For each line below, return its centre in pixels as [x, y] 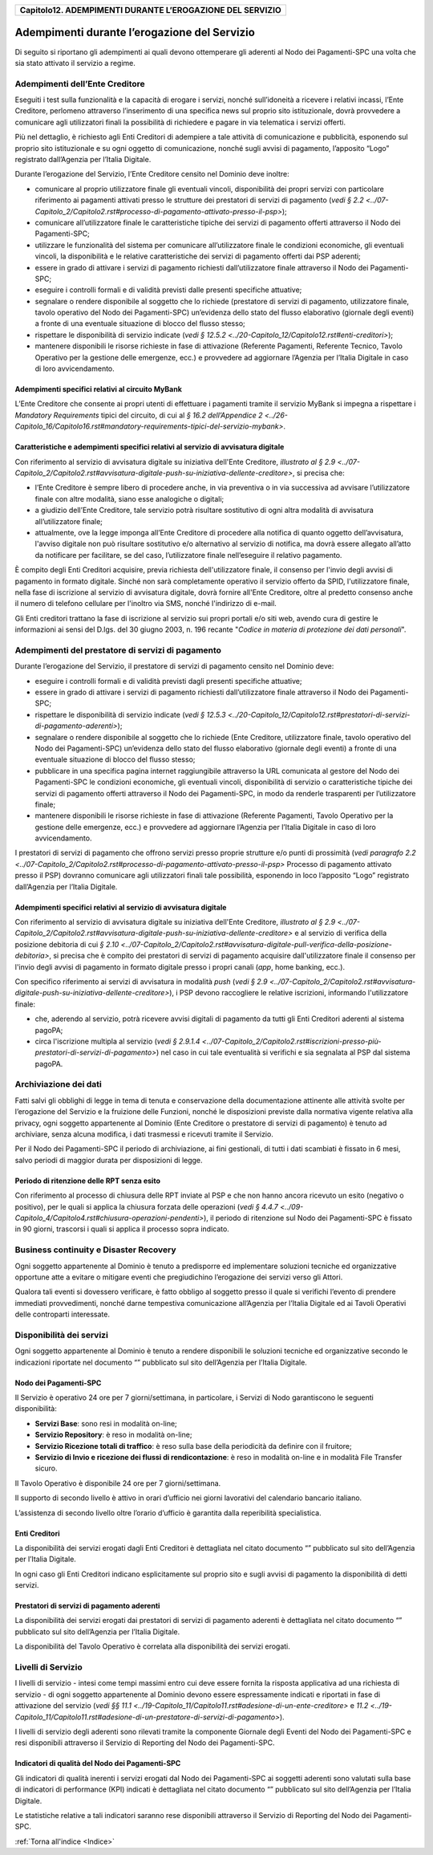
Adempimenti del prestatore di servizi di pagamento [118, 650]
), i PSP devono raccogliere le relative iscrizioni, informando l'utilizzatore [289, 993]
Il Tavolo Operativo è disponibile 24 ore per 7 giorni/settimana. [118, 1483]
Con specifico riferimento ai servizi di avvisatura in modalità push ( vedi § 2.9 [141, 981]
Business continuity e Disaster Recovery [95, 1250]
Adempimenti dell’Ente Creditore [80, 83]
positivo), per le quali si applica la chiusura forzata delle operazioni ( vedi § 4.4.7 [146, 1206]
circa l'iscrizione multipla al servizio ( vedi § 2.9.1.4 [117, 1041]
